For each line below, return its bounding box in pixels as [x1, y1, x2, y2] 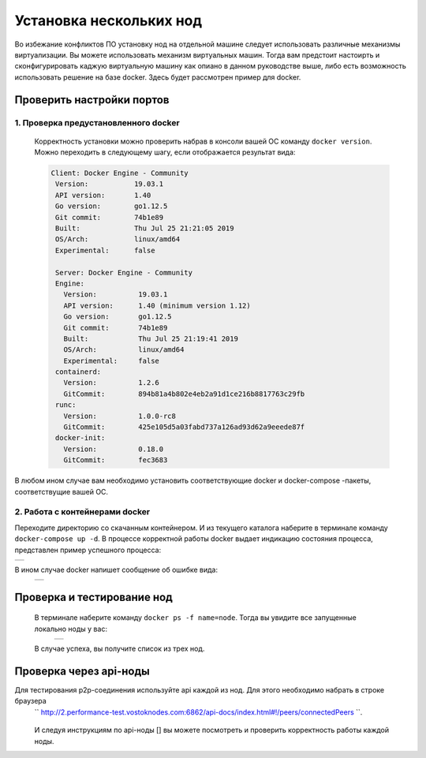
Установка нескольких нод [14, 12, 203, 29]
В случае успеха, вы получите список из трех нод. [34, 644, 205, 654]
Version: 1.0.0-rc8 [63, 411, 177, 420]
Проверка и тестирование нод [14, 590, 173, 603]
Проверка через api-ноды [14, 664, 150, 678]
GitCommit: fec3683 [63, 456, 168, 465]
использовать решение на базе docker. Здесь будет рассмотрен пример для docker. [14, 72, 301, 82]
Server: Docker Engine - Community [55, 268, 193, 277]
